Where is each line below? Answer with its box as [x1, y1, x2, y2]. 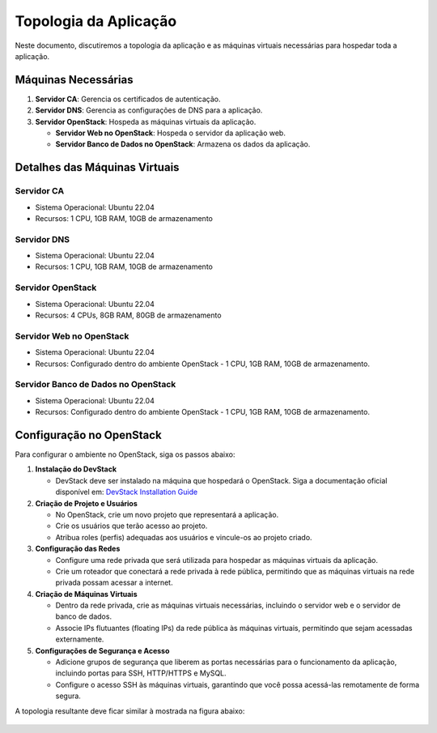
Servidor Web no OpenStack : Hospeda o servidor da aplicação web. [55, 128, 286, 138]
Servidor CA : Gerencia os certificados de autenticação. [35, 94, 221, 104]
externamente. [55, 634, 104, 644]
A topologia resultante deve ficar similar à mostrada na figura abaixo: [15, 705, 245, 716]
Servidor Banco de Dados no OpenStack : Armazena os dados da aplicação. [55, 139, 311, 149]
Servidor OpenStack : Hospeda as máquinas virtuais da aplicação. [35, 117, 257, 126]
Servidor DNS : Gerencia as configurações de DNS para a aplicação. [35, 105, 263, 115]
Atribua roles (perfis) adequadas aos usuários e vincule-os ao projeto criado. [55, 532, 312, 542]
